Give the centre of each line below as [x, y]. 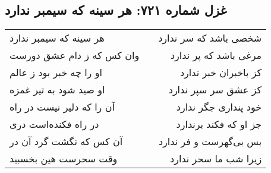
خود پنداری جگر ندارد [219, 107]
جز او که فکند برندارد [219, 124]
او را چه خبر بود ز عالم [56, 73]
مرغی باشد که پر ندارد [216, 55]
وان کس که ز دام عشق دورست [75, 55]
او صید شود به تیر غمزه [57, 90]
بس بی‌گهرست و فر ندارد [210, 141]
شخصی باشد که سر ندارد [210, 38]
